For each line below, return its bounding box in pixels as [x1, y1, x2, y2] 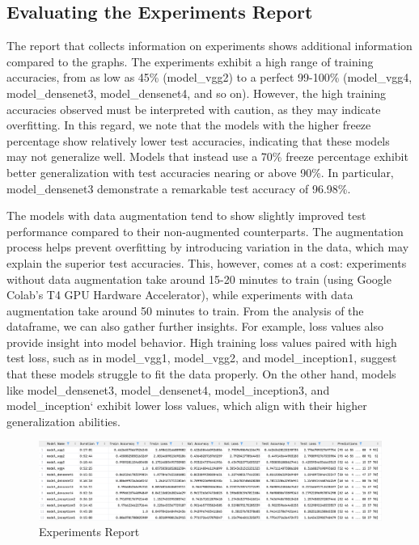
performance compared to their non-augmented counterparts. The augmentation [6, 222, 404, 239]
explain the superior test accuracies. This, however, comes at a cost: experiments [6, 254, 407, 271]
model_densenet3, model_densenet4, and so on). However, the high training [6, 84, 386, 101]
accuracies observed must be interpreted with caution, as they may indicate [6, 100, 381, 117]
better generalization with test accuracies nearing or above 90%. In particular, [6, 163, 394, 180]
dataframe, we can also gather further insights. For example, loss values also [6, 318, 384, 335]
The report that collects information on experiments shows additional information [6, 37, 413, 54]
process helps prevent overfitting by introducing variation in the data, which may [6, 239, 409, 256]
